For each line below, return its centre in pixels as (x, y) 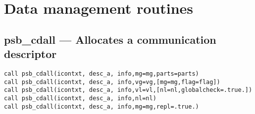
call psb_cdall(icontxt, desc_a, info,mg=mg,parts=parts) (102, 73)
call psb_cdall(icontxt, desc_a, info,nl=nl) (80, 98)
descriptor (30, 54)
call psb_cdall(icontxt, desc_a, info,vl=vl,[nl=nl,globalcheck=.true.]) (128, 90)
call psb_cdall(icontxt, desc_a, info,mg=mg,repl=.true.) (102, 106)
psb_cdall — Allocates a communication (110, 39)
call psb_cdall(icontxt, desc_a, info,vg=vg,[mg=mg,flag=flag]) (112, 82)
